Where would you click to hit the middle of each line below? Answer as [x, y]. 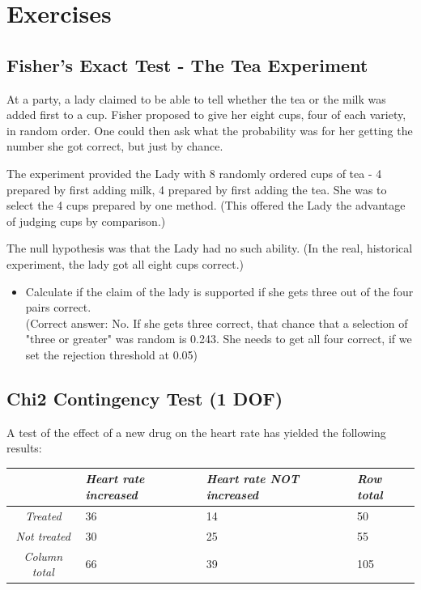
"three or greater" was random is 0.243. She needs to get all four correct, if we [219, 339]
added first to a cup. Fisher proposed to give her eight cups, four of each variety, [206, 115]
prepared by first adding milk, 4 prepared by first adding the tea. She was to [197, 189]
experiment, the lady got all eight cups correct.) [125, 263]
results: [24, 448]
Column [43, 556]
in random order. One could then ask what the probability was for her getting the [210, 130]
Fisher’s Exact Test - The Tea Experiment [187, 64]
